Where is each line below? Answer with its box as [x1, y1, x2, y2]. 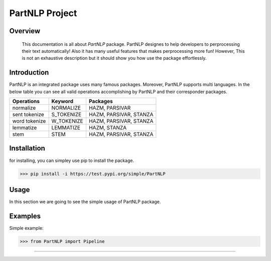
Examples [9, 212, 41, 220]
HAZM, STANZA [88, 124, 127, 131]
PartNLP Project [9, 8, 77, 19]
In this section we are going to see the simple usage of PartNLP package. [9, 199, 161, 205]
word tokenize [12, 118, 46, 125]
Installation [9, 144, 45, 153]
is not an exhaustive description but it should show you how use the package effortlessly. [22, 55, 207, 61]
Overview [9, 27, 41, 35]
